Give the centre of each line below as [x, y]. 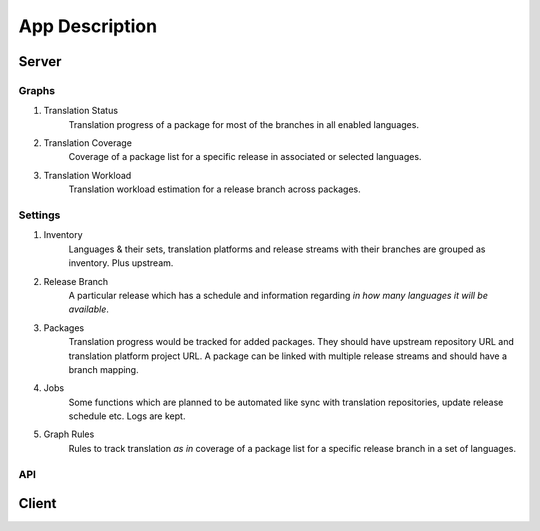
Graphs [36, 90]
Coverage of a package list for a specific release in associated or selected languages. [245, 157]
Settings [39, 215]
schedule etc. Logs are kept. [127, 416]
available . [89, 309]
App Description [88, 26]
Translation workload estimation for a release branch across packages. [215, 189]
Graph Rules [69, 434]
